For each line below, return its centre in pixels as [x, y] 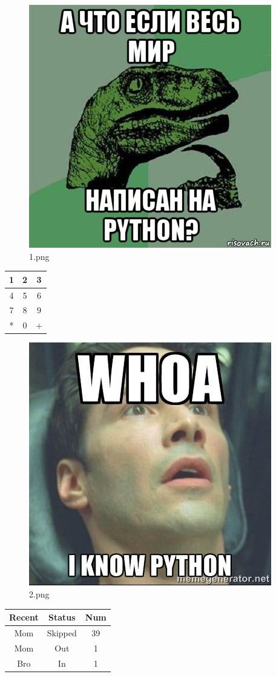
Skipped [62, 632]
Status [62, 617]
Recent [24, 617]
